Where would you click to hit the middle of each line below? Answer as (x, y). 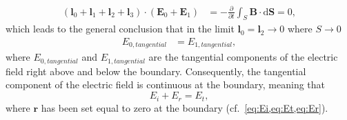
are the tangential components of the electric (243, 57)
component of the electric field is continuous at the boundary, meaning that (166, 84)
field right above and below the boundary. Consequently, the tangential (156, 71)
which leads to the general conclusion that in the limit (120, 29)
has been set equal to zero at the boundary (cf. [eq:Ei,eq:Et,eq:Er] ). (185, 107)
